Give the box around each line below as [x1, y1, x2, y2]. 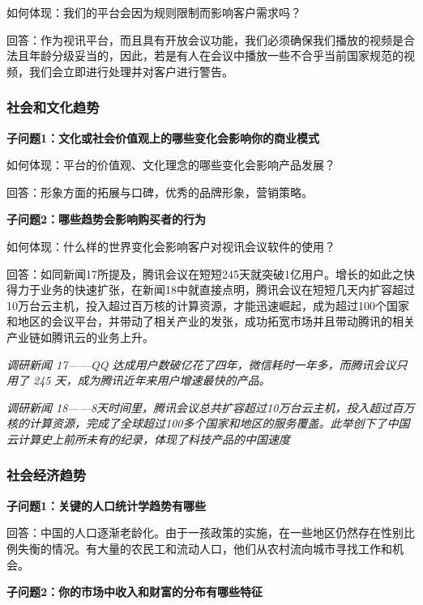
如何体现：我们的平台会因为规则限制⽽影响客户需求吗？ [6, 4, 301, 20]
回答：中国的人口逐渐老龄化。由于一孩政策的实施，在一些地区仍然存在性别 [6, 524, 404, 541]
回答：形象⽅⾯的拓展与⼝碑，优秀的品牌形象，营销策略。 [6, 183, 313, 200]
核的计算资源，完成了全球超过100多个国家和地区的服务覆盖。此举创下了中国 [6, 415, 410, 432]
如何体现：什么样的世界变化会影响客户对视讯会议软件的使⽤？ [6, 237, 335, 254]
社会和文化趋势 [6, 97, 100, 117]
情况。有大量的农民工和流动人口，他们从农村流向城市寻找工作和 [51, 539, 392, 556]
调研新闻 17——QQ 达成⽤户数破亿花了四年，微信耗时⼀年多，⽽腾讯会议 [6, 356, 396, 373]
